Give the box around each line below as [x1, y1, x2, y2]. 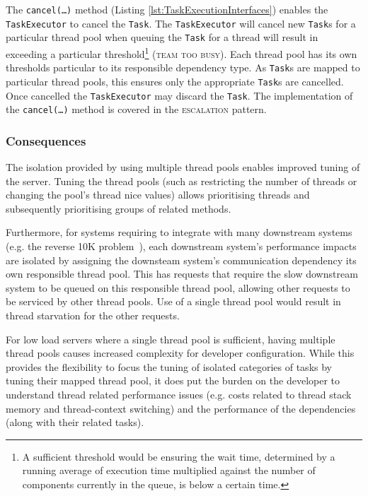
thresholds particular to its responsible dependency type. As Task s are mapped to [6, 60, 360, 75]
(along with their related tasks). [6, 415, 144, 430]
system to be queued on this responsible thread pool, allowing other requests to [6, 280, 350, 295]
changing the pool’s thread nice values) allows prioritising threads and [6, 187, 310, 202]
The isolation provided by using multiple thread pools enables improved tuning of [6, 160, 360, 175]
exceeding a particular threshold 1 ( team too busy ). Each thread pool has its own [6, 44, 357, 61]
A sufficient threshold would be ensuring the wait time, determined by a [22, 449, 335, 463]
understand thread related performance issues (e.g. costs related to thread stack [6, 386, 352, 401]
